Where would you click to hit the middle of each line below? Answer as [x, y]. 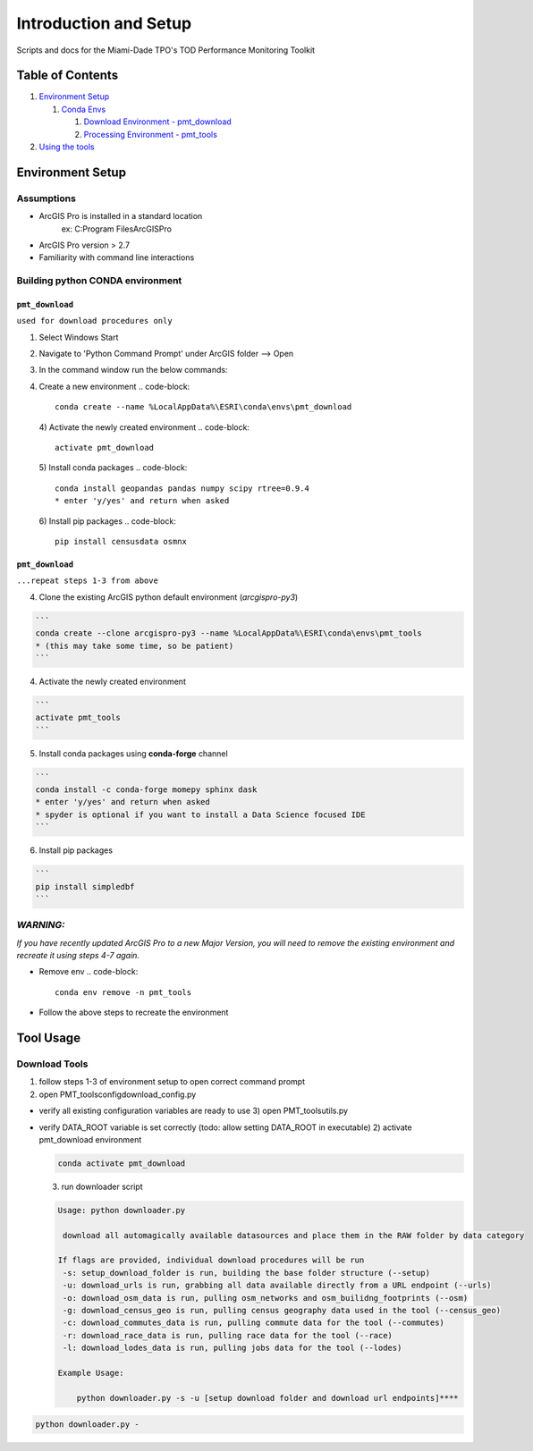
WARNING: [41, 925]
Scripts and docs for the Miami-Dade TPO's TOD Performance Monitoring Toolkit [166, 50]
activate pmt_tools [78, 718]
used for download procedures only [95, 321]
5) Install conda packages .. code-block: [113, 468]
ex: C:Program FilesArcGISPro [116, 229]
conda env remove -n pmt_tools [123, 992]
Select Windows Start [79, 337]
